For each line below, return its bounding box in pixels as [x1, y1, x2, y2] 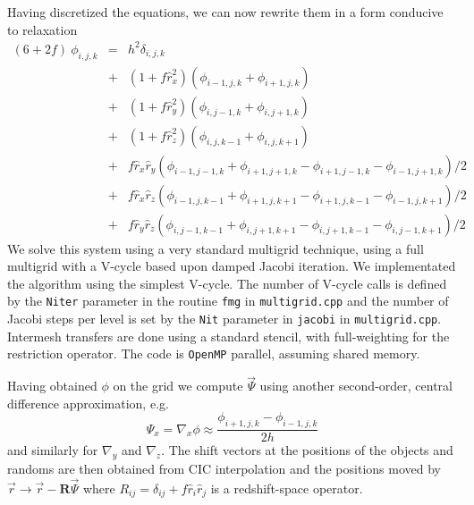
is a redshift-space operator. [210, 478, 363, 497]
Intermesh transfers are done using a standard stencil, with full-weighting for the [7, 326, 450, 345]
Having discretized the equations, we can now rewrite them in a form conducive [7, 3, 444, 21]
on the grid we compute [113, 376, 243, 395]
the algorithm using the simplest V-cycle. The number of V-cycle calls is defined [7, 274, 447, 292]
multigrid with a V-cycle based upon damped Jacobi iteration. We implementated [7, 257, 456, 275]
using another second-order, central [259, 376, 453, 395]
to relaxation [7, 20, 78, 38]
